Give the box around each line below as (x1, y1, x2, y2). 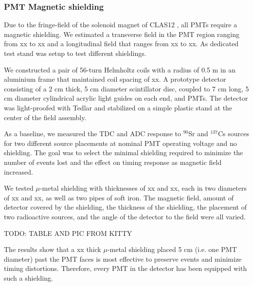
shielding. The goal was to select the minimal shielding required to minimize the (4, 147, 243, 158)
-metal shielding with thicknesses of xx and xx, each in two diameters (39, 183, 247, 193)
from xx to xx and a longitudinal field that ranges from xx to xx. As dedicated (4, 38, 239, 49)
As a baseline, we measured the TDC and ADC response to (4, 128, 181, 139)
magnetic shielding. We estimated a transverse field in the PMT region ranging (4, 29, 240, 39)
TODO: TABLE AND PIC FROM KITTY (4, 228, 132, 238)
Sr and (188, 128, 208, 139)
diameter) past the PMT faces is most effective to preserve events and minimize (4, 253, 242, 264)
